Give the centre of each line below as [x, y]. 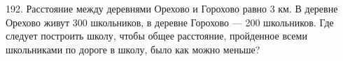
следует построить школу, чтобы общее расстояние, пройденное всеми [156, 36]
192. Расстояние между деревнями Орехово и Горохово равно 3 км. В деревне [172, 8]
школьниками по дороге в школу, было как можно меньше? [133, 49]
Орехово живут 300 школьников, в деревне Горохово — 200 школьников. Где [170, 22]
